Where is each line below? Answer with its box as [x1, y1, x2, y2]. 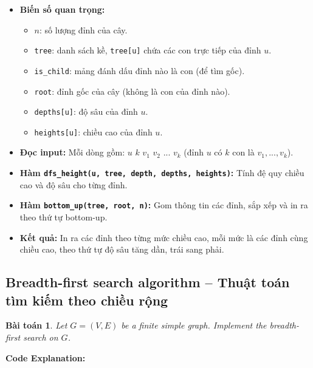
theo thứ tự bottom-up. [19, 210, 108, 223]
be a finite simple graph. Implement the [121, 319, 267, 332]
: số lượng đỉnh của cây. [40, 23, 128, 36]
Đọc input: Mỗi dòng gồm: [19, 146, 125, 158]
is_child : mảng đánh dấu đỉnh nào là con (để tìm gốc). [34, 64, 245, 77]
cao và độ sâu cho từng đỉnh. [19, 178, 128, 191]
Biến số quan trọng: [19, 3, 105, 15]
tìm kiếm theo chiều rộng [5, 290, 168, 309]
